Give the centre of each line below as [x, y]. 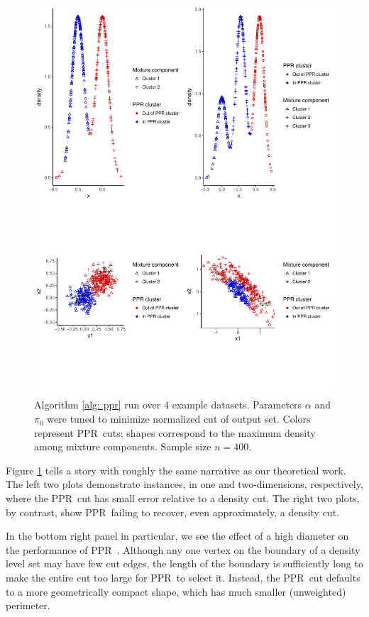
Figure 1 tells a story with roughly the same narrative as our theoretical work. [176, 470]
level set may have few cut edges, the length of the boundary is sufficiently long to [184, 563]
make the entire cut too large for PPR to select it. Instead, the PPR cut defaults [183, 578]
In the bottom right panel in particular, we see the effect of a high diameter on [177, 536]
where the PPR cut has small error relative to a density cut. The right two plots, [183, 498]
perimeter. [28, 605]
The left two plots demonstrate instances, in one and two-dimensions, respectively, [184, 484]
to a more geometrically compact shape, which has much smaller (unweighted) [176, 591]
